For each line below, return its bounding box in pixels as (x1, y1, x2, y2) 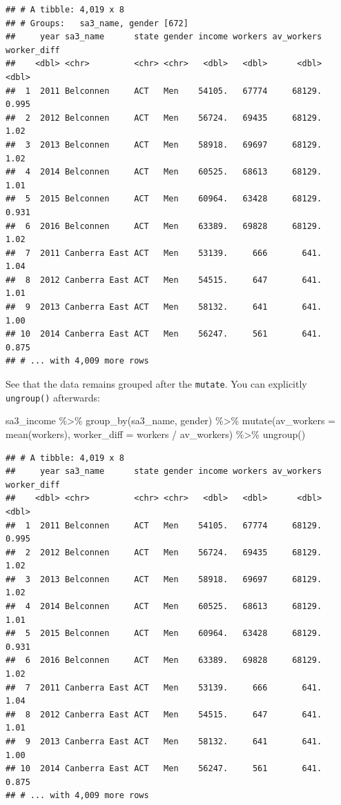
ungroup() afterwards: (6, 390, 100, 404)
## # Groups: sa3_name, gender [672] (6, 18, 188, 28)
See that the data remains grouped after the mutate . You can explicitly (6, 377, 307, 391)
